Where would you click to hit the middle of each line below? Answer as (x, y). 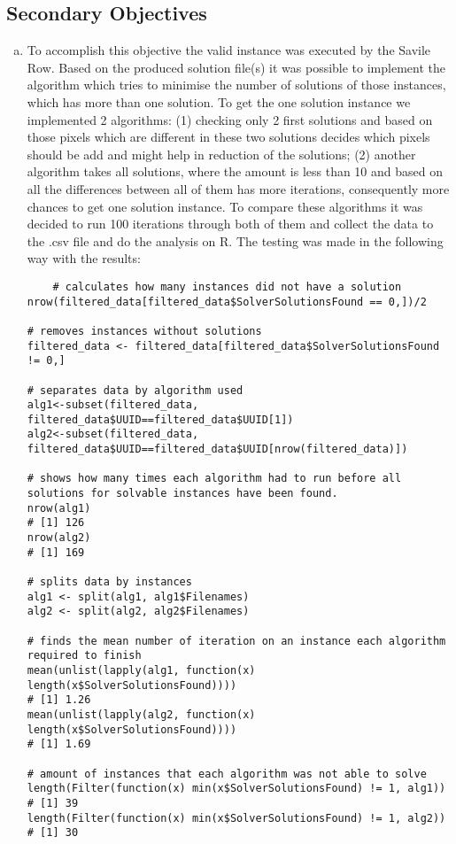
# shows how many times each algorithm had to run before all (214, 479)
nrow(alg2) (59, 538)
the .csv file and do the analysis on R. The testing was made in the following (235, 240)
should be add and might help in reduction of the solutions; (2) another (221, 154)
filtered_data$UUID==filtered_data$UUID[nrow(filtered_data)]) (217, 449)
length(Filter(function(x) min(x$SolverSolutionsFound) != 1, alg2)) (236, 818)
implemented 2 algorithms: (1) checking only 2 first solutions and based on (230, 119)
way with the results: (84, 258)
